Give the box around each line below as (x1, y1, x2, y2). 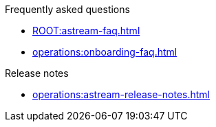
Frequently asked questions (5, 3, 130, 15)
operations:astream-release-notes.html (32, 89, 210, 100)
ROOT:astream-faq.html (32, 25, 140, 36)
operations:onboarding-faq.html (32, 46, 177, 58)
